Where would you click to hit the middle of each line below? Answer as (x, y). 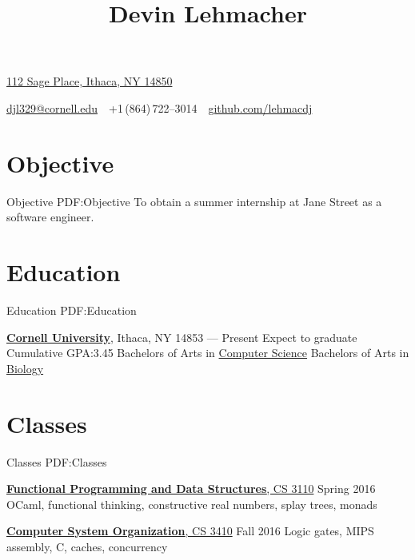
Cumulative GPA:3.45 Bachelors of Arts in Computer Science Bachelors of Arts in (208, 353)
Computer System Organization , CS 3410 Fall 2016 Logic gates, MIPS (190, 531)
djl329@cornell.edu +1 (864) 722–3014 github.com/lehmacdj (160, 107)
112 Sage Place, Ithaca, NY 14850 (90, 81)
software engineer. (50, 217)
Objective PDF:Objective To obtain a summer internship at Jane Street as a (194, 201)
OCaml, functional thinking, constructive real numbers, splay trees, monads (192, 504)
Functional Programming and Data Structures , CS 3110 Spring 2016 (191, 489)
